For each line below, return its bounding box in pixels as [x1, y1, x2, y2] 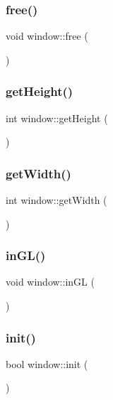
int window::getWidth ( [6, 193, 107, 207]
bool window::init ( [6, 356, 88, 371]
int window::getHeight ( [6, 110, 108, 125]
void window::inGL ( [6, 274, 95, 289]
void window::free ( [6, 28, 88, 43]
